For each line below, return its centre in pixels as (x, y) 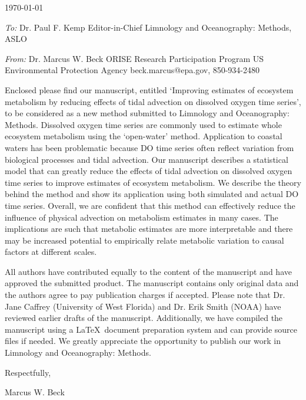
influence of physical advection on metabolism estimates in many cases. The (142, 217)
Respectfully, (28, 372)
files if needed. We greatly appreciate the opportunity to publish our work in (143, 341)
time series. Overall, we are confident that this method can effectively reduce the (150, 205)
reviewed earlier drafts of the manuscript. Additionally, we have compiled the (144, 318)
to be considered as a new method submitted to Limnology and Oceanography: (147, 113)
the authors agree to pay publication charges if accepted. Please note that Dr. (145, 295)
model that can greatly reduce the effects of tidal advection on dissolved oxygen (149, 171)
